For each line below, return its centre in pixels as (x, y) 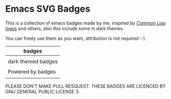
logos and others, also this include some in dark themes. (65, 28)
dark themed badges (33, 61)
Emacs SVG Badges (48, 9)
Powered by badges (32, 71)
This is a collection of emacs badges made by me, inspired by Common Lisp (86, 23)
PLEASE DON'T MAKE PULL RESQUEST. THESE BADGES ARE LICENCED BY (86, 86)
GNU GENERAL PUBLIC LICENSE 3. (43, 91)
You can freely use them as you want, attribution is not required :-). (76, 38)
